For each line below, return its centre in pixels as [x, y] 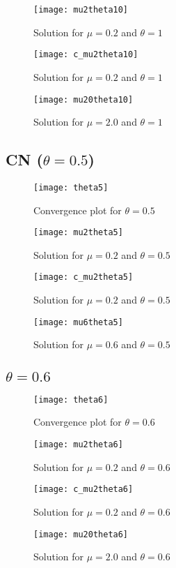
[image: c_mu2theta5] [83, 277]
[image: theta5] [71, 187]
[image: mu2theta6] [78, 445]
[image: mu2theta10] [81, 10]
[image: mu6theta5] [78, 322]
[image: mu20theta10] [83, 99]
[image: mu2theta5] [78, 233]
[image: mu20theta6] [81, 534]
